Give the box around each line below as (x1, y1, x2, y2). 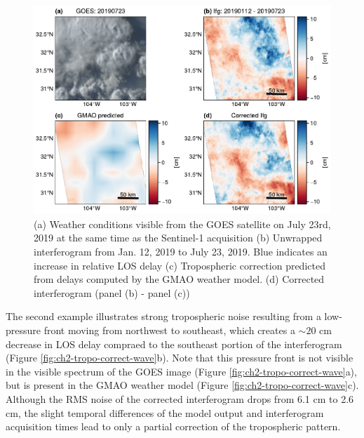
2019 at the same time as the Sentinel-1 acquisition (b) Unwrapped (34, 230, 323, 245)
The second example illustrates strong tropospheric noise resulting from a (6, 309, 321, 324)
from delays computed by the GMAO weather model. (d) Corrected (34, 272, 325, 286)
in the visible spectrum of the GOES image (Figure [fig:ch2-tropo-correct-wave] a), (6, 364, 357, 378)
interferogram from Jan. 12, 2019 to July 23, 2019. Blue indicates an (34, 244, 328, 258)
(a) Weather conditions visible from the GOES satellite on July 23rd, (34, 216, 331, 231)
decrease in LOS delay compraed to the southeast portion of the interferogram (6, 336, 342, 351)
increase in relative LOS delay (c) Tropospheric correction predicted (34, 258, 325, 272)
